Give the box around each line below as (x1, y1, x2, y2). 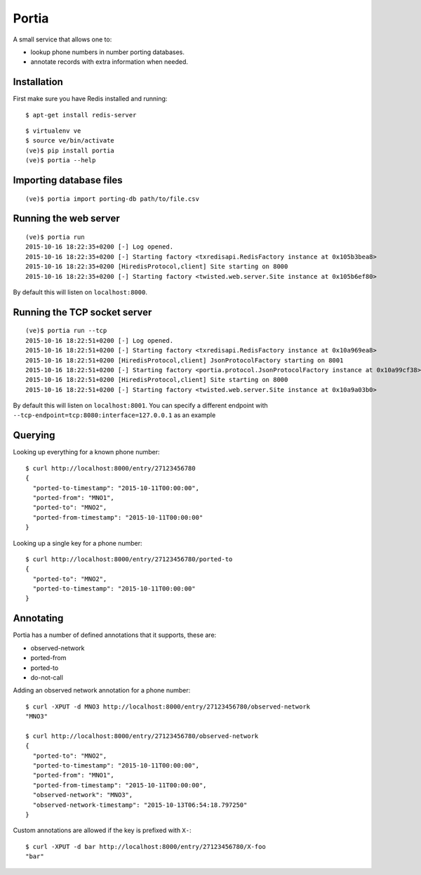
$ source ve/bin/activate (25, 137, 115, 145)
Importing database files (13, 174, 123, 186)
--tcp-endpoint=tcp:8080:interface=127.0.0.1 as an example (13, 411, 216, 419)
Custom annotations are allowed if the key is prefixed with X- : (13, 826, 192, 835)
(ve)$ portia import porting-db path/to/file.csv (25, 195, 200, 203)
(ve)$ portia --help (25, 157, 96, 164)
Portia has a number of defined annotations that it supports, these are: (13, 631, 217, 639)
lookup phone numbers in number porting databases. (30, 48, 185, 56)
